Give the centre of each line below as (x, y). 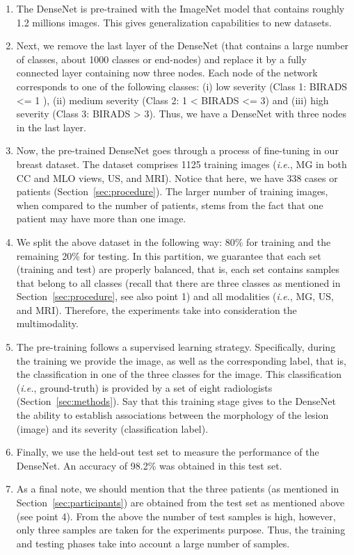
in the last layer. (51, 127)
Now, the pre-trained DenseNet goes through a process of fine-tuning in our (177, 150)
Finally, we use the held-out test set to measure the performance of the (168, 452)
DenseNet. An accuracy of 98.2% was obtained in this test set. (149, 465)
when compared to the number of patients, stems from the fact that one (170, 205)
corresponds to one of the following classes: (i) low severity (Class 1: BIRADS (182, 86)
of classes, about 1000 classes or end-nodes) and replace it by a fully (161, 59)
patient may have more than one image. (101, 218)
